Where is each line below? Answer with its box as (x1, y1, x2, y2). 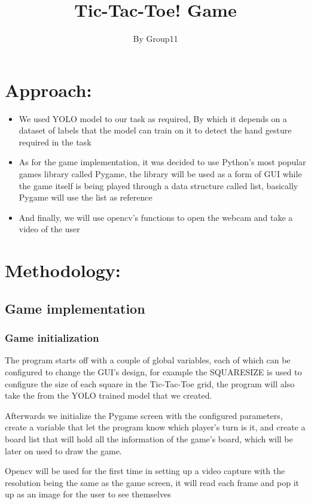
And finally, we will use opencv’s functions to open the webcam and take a (19, 211, 293, 223)
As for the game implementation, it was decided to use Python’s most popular (19, 156, 306, 168)
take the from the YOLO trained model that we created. (5, 389, 212, 402)
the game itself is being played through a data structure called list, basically (19, 179, 298, 192)
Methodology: (5, 258, 121, 283)
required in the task (19, 135, 92, 148)
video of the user (19, 223, 80, 235)
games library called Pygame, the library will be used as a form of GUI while (19, 168, 302, 180)
